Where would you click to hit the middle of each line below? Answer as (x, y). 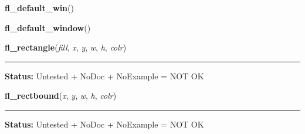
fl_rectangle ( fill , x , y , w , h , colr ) (66, 47)
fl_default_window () (48, 27)
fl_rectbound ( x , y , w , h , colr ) (61, 96)
